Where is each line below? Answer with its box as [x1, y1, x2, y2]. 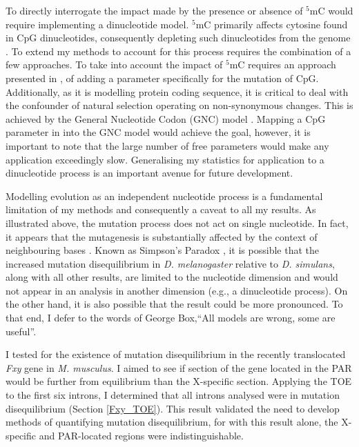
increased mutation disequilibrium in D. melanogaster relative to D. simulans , [6, 256, 335, 270]
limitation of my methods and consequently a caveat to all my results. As [6, 202, 316, 217]
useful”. [6, 324, 37, 338]
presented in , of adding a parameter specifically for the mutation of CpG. [6, 70, 319, 85]
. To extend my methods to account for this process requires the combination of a [6, 43, 351, 58]
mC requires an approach [229, 57, 336, 72]
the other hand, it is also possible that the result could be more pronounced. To [6, 297, 343, 311]
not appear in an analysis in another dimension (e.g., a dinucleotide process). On [6, 283, 348, 297]
